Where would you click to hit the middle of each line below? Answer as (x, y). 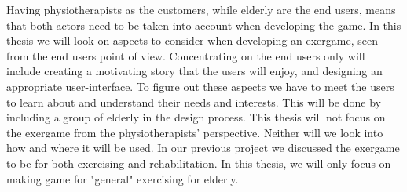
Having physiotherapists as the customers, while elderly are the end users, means (201, 9)
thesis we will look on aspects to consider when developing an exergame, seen (192, 40)
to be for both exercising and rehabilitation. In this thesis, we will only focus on (199, 163)
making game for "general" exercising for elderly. (123, 178)
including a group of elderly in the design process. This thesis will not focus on (196, 117)
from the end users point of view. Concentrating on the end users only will (186, 55)
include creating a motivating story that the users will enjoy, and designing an (194, 71)
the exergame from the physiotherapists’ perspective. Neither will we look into (195, 132)
